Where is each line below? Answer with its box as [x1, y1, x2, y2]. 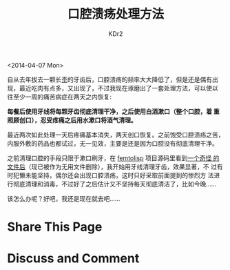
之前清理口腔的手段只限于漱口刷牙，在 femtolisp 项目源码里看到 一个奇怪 [7, 153, 212, 162]
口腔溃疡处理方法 [67, 6, 164, 22]
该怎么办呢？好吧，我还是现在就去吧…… [7, 194, 121, 202]
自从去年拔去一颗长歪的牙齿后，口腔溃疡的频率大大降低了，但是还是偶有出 [7, 75, 218, 84]
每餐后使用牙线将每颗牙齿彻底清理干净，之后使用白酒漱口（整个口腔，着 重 [7, 107, 220, 115]
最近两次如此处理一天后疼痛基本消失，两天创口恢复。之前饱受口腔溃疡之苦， [7, 131, 224, 139]
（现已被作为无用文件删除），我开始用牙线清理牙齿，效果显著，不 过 [25, 162, 217, 171]
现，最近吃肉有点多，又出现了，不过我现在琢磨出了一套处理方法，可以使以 [7, 84, 218, 92]
